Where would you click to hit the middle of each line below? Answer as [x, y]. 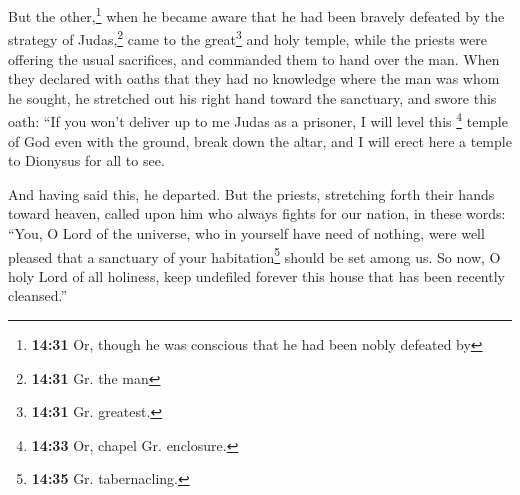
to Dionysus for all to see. [86, 160]
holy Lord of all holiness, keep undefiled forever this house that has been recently [256, 275]
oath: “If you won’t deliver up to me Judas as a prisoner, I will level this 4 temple [258, 119]
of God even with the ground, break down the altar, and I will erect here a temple [260, 140]
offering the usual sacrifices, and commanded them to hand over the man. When [254, 58]
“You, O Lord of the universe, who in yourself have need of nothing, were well [246, 232]
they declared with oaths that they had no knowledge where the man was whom [254, 78]
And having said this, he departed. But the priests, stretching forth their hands [251, 193]
